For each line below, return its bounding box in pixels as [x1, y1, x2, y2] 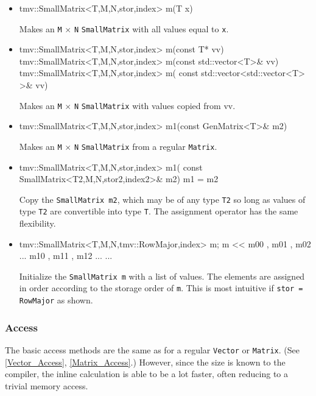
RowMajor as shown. [19, 294, 93, 306]
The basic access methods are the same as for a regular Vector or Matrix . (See [5, 344, 300, 356]
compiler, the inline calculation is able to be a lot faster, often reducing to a [5, 367, 288, 380]
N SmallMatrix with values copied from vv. [74, 99, 236, 111]
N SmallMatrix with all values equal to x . [74, 22, 229, 35]
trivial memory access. [5, 379, 88, 392]
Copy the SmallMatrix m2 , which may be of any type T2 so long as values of [19, 193, 306, 205]
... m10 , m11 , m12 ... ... [19, 249, 113, 262]
